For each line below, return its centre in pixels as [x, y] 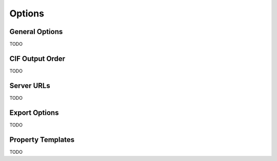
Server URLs [30, 86]
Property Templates [42, 140]
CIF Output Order [37, 58]
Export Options [34, 112]
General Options [36, 32]
